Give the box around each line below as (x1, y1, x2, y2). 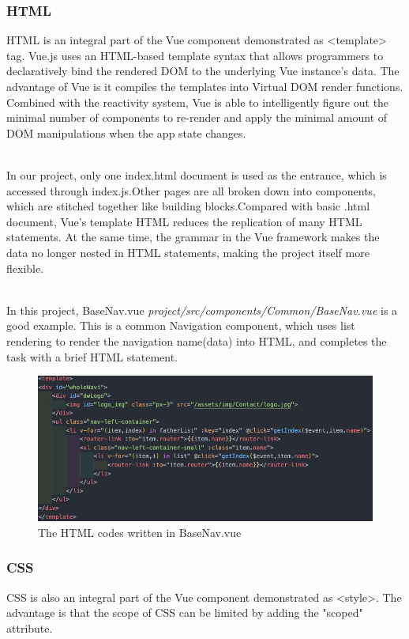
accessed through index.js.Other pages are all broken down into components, (6, 182, 376, 199)
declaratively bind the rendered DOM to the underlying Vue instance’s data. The (6, 62, 400, 79)
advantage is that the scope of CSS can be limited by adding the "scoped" (6, 604, 363, 621)
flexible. (6, 259, 44, 276)
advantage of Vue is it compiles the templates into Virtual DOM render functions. (6, 78, 403, 94)
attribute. (6, 619, 53, 636)
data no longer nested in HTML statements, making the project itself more (6, 244, 370, 260)
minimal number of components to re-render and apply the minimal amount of (6, 109, 388, 126)
